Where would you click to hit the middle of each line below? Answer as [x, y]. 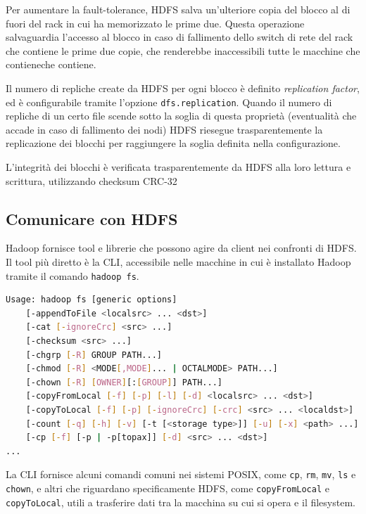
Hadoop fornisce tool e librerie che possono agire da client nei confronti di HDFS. [181, 248]
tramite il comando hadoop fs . [72, 275]
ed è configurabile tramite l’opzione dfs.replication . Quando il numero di [169, 102]
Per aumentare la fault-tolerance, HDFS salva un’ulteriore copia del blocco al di [178, 9]
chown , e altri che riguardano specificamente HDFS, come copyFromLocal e [168, 488]
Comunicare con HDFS [92, 218]
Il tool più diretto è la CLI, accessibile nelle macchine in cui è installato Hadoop [178, 261]
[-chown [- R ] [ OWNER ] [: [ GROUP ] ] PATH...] [124, 382]
